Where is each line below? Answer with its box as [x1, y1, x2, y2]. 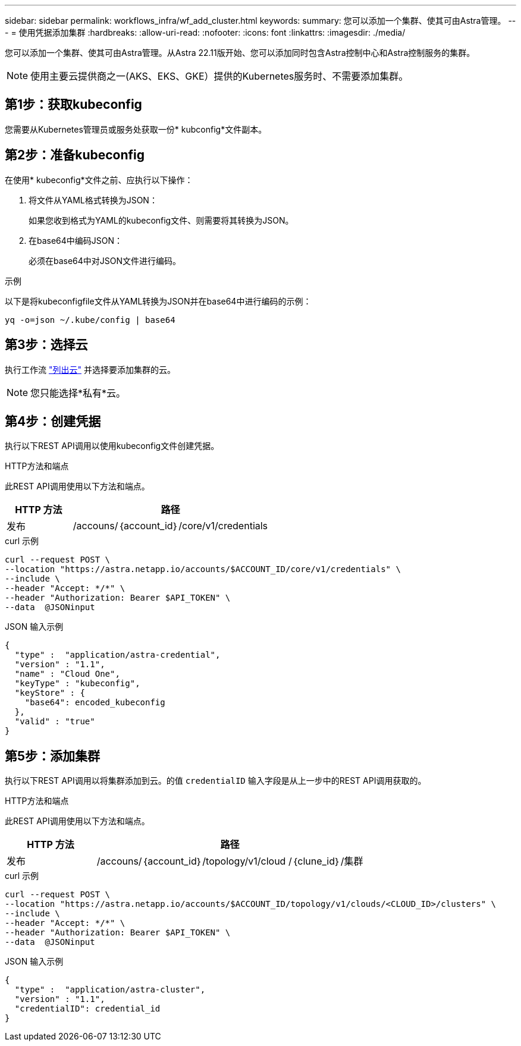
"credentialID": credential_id [14, 1004, 161, 1014]
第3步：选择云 [5, 337, 88, 353]
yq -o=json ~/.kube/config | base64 [5, 315, 175, 325]
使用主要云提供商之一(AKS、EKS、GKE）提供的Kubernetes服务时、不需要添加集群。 [30, 70, 409, 82]
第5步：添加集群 [5, 748, 101, 764]
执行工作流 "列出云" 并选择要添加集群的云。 [5, 364, 175, 375]
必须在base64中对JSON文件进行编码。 [29, 255, 181, 266]
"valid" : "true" [14, 717, 95, 727]
